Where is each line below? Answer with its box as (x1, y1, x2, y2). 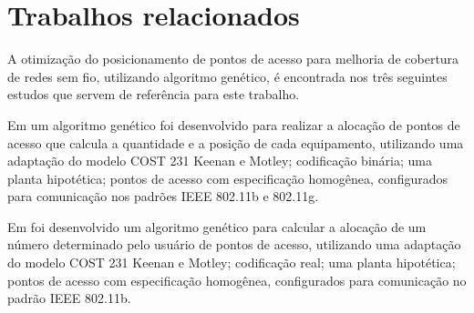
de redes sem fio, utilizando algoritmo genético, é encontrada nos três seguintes (7, 66, 448, 86)
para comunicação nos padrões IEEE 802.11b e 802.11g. (7, 187, 319, 206)
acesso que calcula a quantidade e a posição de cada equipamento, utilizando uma (7, 133, 464, 152)
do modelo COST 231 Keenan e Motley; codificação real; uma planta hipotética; (7, 253, 456, 272)
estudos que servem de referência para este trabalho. (7, 85, 300, 104)
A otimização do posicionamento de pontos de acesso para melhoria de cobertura (7, 49, 459, 68)
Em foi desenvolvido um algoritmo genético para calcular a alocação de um (7, 217, 427, 236)
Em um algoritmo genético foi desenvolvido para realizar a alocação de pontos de (7, 115, 460, 134)
